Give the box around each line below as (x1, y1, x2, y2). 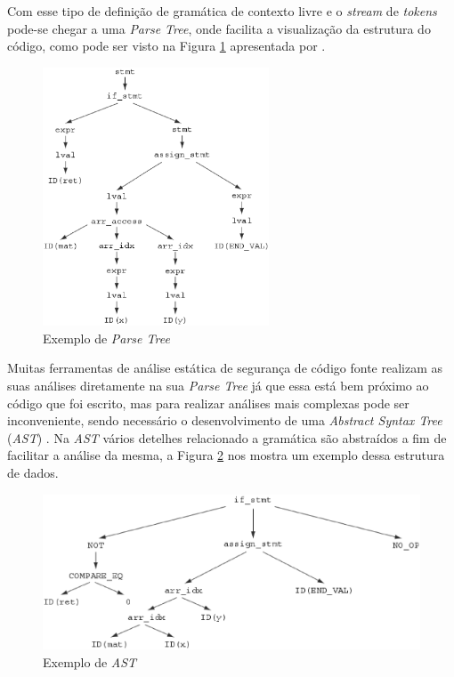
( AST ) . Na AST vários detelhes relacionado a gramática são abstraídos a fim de (7, 428, 447, 447)
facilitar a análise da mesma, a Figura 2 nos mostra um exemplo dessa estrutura (7, 446, 445, 464)
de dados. (7, 463, 59, 481)
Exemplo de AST (43, 653, 137, 672)
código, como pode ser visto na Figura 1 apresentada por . (7, 36, 326, 55)
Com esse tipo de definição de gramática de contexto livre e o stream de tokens (7, 2, 437, 20)
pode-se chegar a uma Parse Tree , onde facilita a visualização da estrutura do (7, 19, 431, 37)
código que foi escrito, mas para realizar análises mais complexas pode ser (7, 393, 409, 412)
